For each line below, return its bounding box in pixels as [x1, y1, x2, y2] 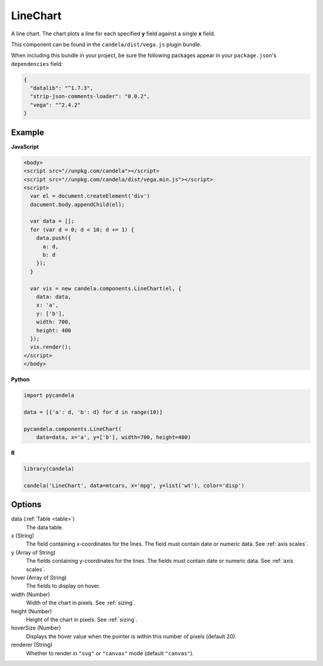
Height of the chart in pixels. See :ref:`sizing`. [26, 616, 138, 623]
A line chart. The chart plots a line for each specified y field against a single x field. [11, 30, 215, 37]
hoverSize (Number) [11, 624, 61, 632]
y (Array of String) [11, 549, 56, 556]
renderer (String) [11, 641, 53, 649]
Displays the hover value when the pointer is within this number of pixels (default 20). [26, 632, 237, 640]
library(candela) [23, 465, 75, 472]
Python [11, 376, 30, 383]
